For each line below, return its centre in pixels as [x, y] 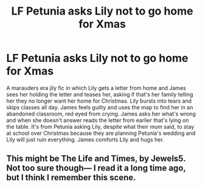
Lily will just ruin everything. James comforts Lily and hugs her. [85, 139]
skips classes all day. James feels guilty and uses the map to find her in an [100, 107]
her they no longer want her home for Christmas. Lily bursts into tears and [99, 101]
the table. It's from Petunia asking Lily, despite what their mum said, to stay [100, 126]
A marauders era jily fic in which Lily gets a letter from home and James [96, 88]
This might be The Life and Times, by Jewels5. [96, 159]
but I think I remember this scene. [71, 178]
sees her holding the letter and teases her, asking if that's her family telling [100, 94]
